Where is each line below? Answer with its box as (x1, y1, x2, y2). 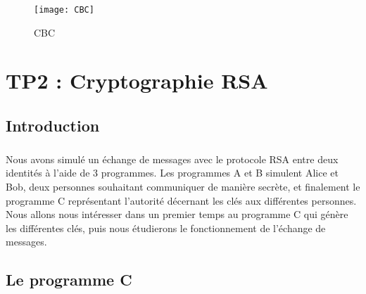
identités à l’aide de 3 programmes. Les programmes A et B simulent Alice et (6, 165, 339, 180)
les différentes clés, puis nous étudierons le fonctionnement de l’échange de (6, 220, 326, 235)
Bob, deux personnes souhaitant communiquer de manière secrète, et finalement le (6, 179, 360, 193)
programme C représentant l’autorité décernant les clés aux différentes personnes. (6, 193, 357, 207)
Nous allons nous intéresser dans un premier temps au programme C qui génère (6, 207, 348, 222)
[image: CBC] (34, 5, 94, 15)
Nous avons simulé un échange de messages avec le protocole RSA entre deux (6, 151, 339, 166)
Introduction (6, 115, 100, 136)
